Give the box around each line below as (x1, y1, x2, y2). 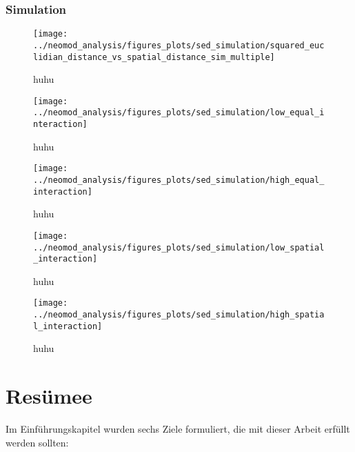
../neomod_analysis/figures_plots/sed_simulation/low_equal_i (33, 108, 325, 118)
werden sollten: (6, 435, 69, 449)
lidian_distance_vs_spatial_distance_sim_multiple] (33, 52, 275, 62)
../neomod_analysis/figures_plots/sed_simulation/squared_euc (33, 40, 325, 50)
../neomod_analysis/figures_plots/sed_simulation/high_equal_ (33, 175, 325, 185)
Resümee (6, 382, 92, 410)
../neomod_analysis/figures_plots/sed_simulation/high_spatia (33, 310, 325, 320)
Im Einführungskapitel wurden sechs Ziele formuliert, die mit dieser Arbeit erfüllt (6, 422, 350, 436)
